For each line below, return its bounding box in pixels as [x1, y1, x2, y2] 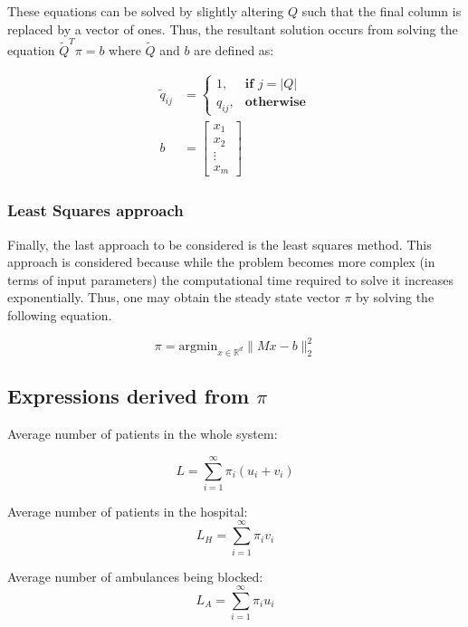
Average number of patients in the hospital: [7, 501, 248, 520]
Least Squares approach [7, 199, 184, 222]
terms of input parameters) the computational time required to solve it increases [7, 270, 454, 289]
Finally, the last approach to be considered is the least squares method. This [7, 234, 432, 253]
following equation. [7, 306, 112, 325]
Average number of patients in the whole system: [7, 424, 278, 443]
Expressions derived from [7, 382, 250, 410]
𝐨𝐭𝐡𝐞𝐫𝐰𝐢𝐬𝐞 [244, 95, 306, 109]
